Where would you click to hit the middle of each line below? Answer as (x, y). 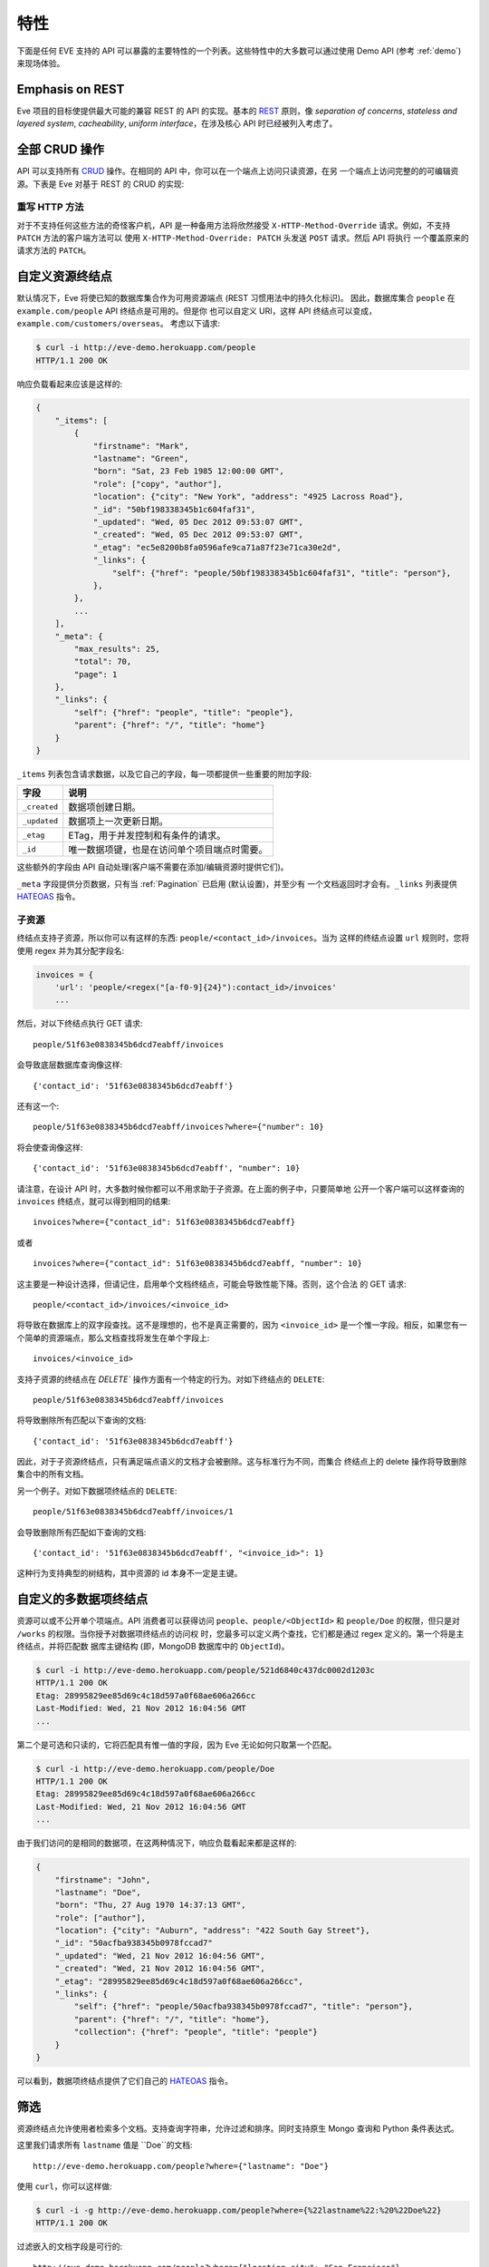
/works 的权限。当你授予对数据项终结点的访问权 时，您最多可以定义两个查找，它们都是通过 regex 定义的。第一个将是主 (240, 1633)
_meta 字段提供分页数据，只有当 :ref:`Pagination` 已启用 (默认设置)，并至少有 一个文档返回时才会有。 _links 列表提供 (237, 883)
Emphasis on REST (71, 89)
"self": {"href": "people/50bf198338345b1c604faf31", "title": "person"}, (282, 573)
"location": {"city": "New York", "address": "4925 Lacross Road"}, (248, 497)
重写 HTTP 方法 (50, 207)
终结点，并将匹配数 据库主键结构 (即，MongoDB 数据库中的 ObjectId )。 (153, 1647)
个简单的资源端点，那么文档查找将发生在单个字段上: (113, 1338)
